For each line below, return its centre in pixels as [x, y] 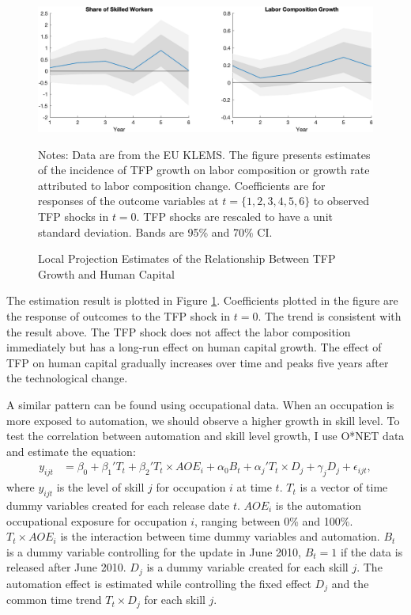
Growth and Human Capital [106, 273]
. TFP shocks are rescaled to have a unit [234, 216]
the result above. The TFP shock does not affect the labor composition [179, 331]
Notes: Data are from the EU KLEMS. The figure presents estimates [204, 154]
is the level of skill [100, 487]
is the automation [319, 505]
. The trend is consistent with [330, 315]
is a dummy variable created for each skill [247, 567]
